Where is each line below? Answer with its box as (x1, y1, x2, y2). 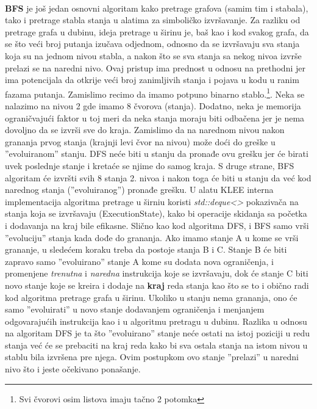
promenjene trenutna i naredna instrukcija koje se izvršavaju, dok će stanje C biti (5, 267, 308, 280)
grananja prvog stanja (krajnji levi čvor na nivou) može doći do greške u (5, 135, 276, 148)
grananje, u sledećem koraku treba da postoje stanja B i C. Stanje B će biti (5, 243, 287, 256)
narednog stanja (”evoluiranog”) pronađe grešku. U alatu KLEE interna (5, 183, 274, 196)
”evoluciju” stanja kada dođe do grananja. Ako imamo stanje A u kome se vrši (5, 231, 299, 244)
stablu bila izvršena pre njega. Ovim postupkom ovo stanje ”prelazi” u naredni (5, 350, 299, 363)
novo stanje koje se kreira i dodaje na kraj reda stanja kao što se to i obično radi (5, 278, 309, 291)
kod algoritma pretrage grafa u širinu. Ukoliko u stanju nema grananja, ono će (5, 291, 297, 303)
